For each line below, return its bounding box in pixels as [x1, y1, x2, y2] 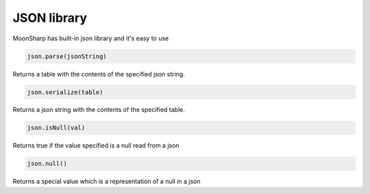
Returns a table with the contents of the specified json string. [12, 70, 185, 78]
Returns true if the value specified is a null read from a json [12, 141, 180, 150]
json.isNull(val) [27, 124, 86, 132]
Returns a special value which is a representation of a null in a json [12, 178, 201, 186]
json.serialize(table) [27, 88, 103, 96]
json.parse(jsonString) [27, 52, 108, 60]
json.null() [27, 160, 68, 167]
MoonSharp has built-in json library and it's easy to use [12, 34, 169, 42]
